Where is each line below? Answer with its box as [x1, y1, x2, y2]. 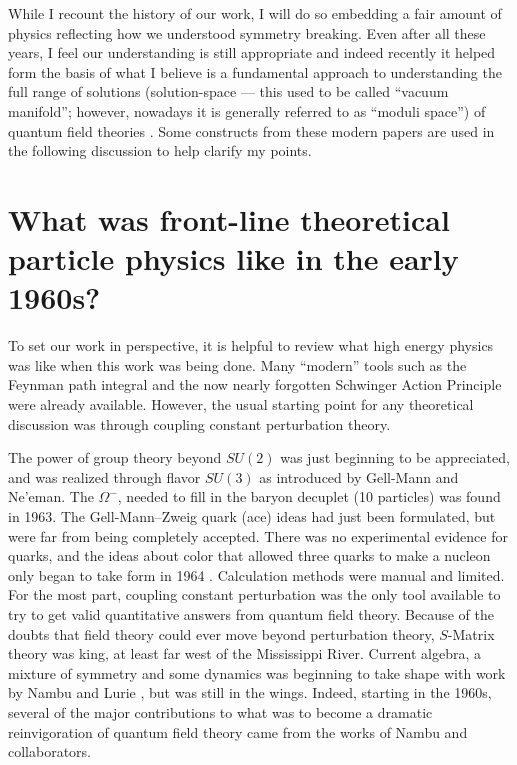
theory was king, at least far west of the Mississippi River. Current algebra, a [8, 643, 482, 664]
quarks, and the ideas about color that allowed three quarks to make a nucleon [8, 545, 491, 566]
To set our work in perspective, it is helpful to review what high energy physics [8, 335, 494, 356]
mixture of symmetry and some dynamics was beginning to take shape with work [8, 662, 506, 683]
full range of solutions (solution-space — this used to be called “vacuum [8, 81, 449, 102]
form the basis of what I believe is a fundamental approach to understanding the [8, 61, 502, 82]
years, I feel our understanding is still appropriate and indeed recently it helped [8, 42, 496, 63]
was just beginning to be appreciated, [280, 447, 510, 468]
